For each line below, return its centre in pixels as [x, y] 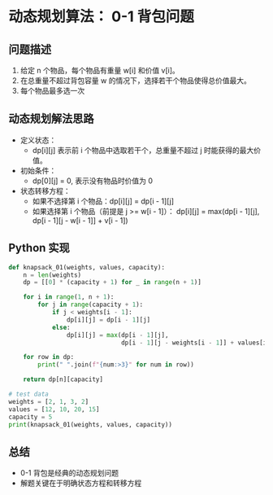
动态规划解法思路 [51, 119]
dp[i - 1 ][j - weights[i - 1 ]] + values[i [194, 343]
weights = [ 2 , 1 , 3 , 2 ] [49, 401]
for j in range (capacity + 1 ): [91, 305]
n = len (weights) [52, 275]
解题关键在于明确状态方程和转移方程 [81, 483]
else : [61, 327]
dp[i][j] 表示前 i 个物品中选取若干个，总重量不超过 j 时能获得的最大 [143, 150]
